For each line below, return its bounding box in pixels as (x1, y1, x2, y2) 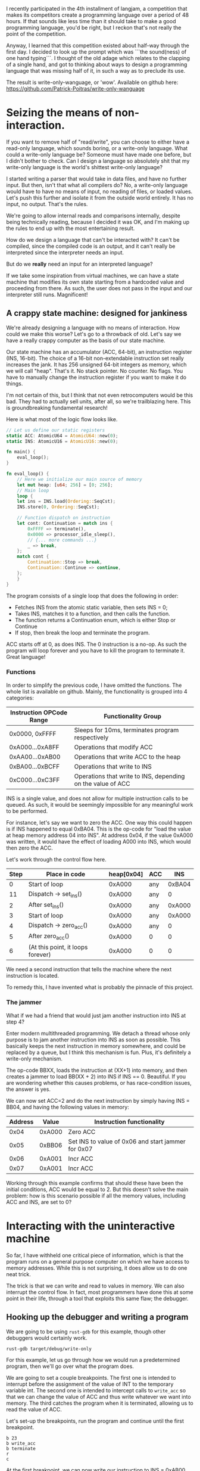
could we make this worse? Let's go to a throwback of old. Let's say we (6, 330, 182, 337)
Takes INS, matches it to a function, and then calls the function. (14, 610, 171, 617)
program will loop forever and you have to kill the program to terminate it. (6, 646, 186, 654)
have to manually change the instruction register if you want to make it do (6, 374, 186, 381)
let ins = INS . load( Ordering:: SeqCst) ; (17, 499, 116, 505)
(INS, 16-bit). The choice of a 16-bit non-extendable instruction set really (6, 354, 185, 362)
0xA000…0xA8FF (9, 743, 60, 751)
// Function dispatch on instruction (17, 515, 111, 521)
